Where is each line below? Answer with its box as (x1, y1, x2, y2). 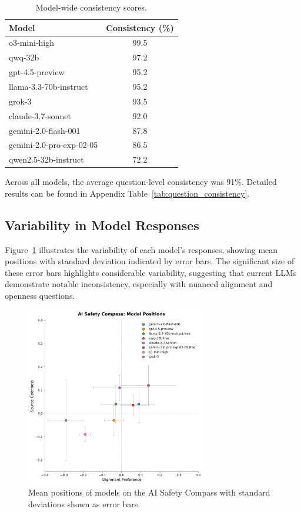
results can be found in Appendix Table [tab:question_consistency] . (5, 187, 250, 199)
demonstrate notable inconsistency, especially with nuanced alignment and (5, 278, 273, 290)
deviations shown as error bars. (28, 497, 141, 510)
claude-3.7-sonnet (9, 109, 71, 122)
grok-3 (9, 95, 32, 107)
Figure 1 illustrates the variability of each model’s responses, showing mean (5, 243, 278, 255)
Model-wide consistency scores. (35, 1, 147, 13)
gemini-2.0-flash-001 (9, 124, 81, 136)
